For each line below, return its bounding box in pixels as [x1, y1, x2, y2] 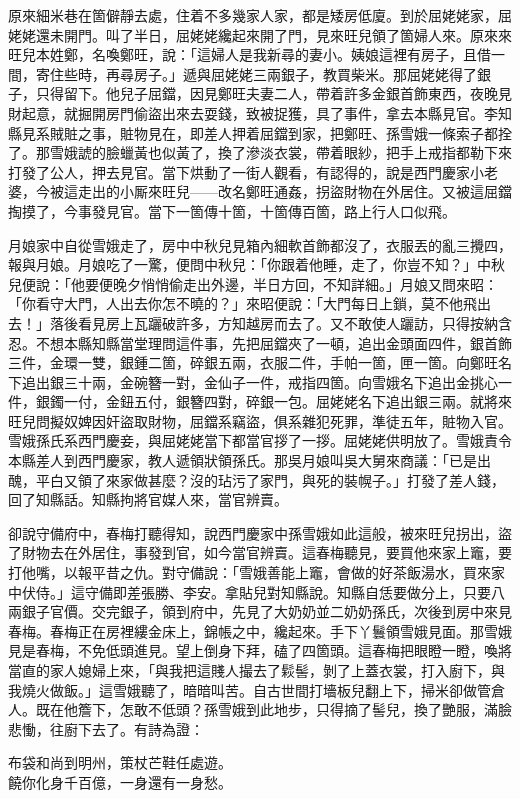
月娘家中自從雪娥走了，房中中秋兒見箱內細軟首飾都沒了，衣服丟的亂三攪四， [8, 234, 512, 255]
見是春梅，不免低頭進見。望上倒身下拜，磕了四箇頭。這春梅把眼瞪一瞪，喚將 [8, 640, 512, 661]
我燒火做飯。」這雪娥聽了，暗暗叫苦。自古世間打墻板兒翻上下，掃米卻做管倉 [8, 679, 505, 700]
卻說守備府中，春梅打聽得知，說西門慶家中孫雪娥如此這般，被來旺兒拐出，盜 [8, 522, 512, 543]
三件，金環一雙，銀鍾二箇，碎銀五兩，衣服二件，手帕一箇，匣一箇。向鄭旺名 [8, 352, 512, 373]
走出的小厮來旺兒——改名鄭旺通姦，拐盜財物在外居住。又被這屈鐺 [77, 181, 512, 202]
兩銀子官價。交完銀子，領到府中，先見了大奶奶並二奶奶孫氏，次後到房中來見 [8, 601, 512, 622]
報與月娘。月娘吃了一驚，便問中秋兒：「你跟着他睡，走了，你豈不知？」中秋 [8, 254, 505, 275]
